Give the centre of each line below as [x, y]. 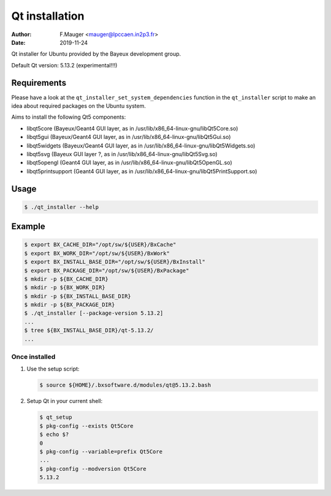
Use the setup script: [53, 369]
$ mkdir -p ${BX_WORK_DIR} [65, 287]
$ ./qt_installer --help [62, 207]
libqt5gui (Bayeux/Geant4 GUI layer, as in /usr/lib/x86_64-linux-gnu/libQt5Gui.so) [129, 137]
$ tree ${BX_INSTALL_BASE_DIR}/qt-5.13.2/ [89, 330]
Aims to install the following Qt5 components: [69, 117]
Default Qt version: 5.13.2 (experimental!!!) [64, 65]
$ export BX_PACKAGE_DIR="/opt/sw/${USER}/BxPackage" [107, 270]
